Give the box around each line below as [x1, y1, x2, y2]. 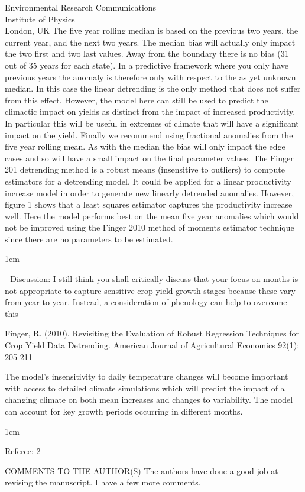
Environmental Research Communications [5, 1, 157, 13]
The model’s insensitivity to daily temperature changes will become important [5, 370, 288, 383]
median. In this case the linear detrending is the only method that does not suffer [5, 82, 301, 95]
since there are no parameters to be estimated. [5, 232, 173, 245]
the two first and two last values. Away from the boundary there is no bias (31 [5, 47, 289, 60]
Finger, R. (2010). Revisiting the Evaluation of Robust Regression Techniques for [5, 327, 299, 339]
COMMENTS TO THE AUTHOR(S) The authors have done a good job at [5, 464, 278, 477]
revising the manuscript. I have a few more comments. [5, 476, 201, 488]
